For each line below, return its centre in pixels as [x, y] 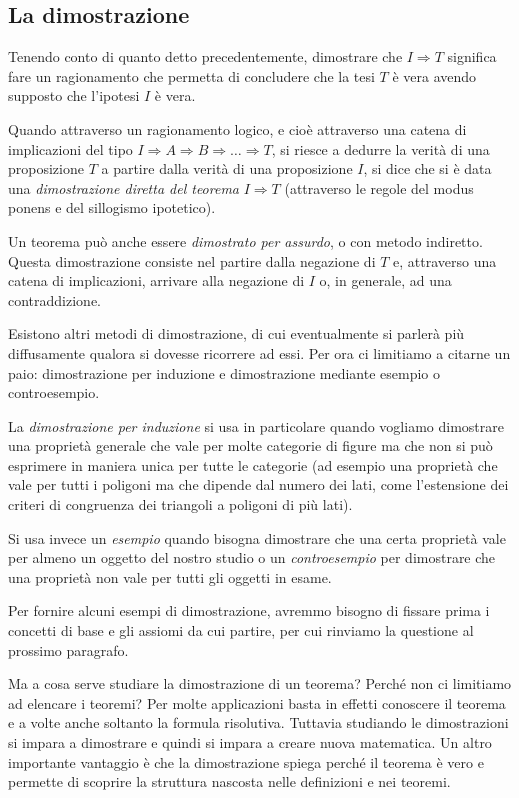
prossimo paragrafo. [68, 649]
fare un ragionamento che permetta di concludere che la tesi [191, 75]
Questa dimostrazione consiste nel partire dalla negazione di [192, 260]
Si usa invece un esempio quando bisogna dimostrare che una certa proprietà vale [257, 537]
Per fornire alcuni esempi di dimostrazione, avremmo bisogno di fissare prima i [249, 610]
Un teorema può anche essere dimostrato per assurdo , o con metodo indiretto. [245, 240]
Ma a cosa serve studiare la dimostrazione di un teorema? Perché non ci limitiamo [260, 683]
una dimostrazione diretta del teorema [124, 187]
